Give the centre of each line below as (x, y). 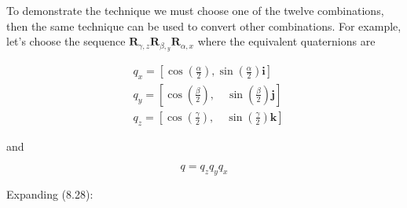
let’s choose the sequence (66, 41)
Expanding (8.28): (50, 194)
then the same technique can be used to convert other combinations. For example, (204, 26)
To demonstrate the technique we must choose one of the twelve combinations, (195, 10)
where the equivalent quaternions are (286, 41)
